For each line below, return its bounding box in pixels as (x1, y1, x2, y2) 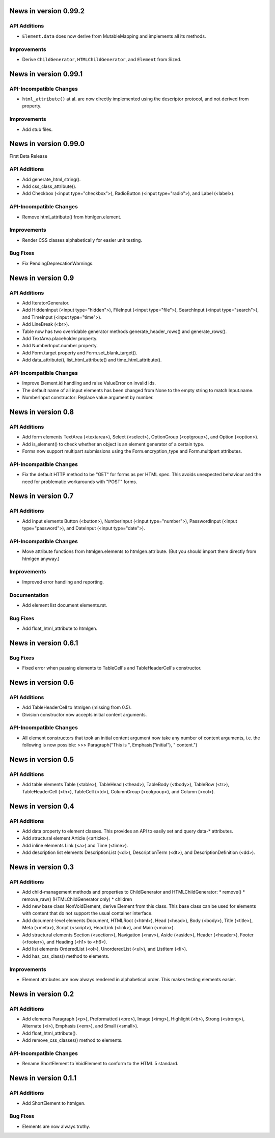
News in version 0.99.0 (9, 140, 85, 148)
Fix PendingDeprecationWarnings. (22, 260, 94, 266)
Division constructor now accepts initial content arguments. (22, 711, 147, 717)
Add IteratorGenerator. (22, 300, 70, 306)
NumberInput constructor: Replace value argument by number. (22, 395, 154, 401)
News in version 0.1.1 (9, 1074, 77, 1083)
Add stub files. (22, 126, 53, 132)
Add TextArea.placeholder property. (22, 335, 98, 341)
